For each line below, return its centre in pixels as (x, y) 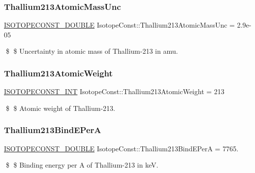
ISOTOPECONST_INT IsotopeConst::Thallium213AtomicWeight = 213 (114, 91)
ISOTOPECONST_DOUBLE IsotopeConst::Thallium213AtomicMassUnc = (119, 25)
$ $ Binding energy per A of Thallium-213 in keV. (82, 165)
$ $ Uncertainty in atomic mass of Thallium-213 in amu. (92, 51)
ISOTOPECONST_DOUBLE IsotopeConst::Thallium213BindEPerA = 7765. (121, 148)
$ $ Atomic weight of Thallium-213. (60, 108)
